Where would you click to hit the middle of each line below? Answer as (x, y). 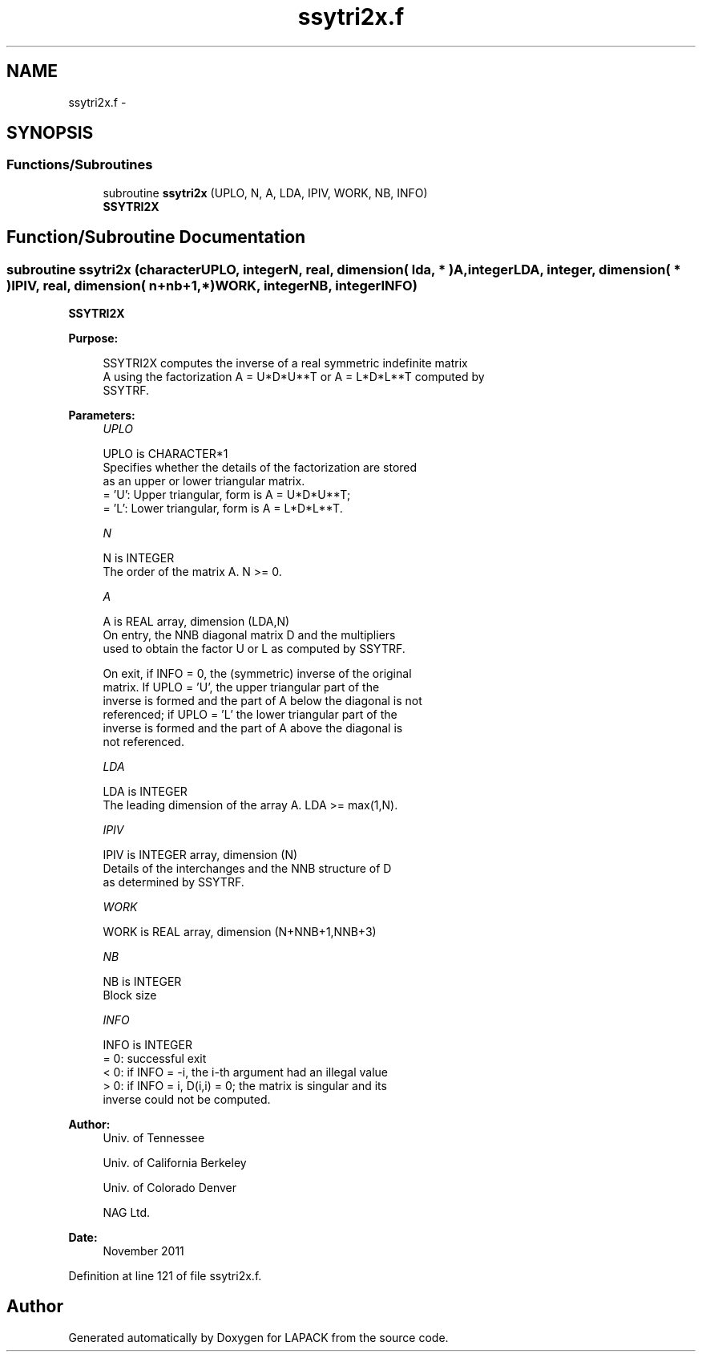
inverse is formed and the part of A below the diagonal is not (262, 701)
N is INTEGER (139, 558)
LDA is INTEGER (145, 792)
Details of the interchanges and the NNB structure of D (247, 869)
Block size (130, 995)
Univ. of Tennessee (154, 1138)
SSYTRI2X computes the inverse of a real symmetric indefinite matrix (285, 363)
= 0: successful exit (155, 1059)
